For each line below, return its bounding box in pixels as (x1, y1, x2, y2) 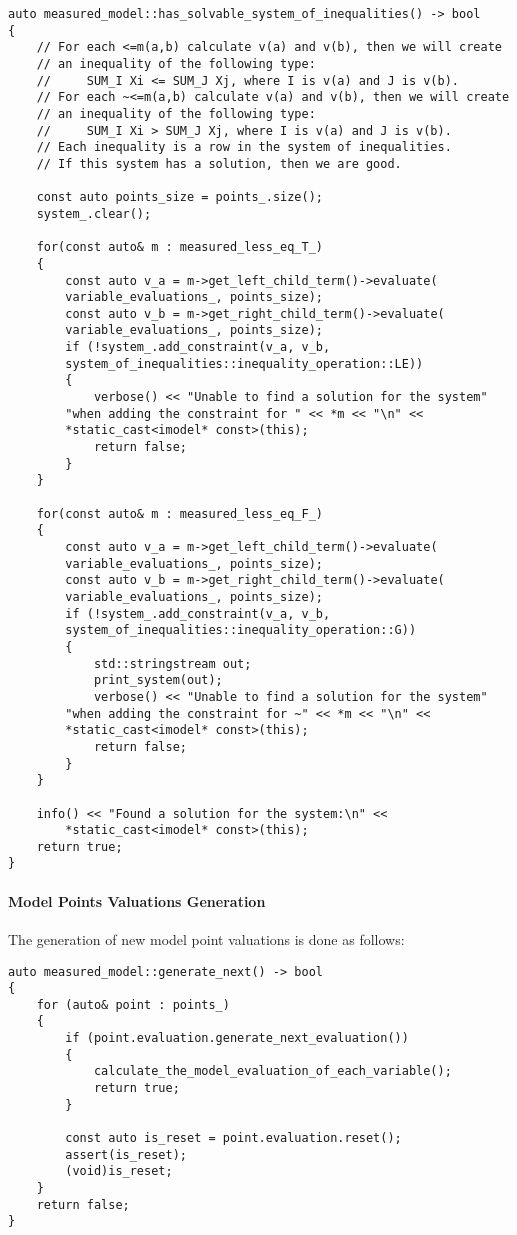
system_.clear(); (36, 206, 152, 221)
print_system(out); (93, 673, 223, 688)
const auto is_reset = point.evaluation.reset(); (65, 1131, 402, 1146)
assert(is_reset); (65, 1147, 187, 1162)
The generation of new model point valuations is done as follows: (8, 928, 405, 949)
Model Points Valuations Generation (8, 890, 266, 911)
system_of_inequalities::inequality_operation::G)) (65, 623, 417, 638)
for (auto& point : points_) (36, 997, 230, 1012)
